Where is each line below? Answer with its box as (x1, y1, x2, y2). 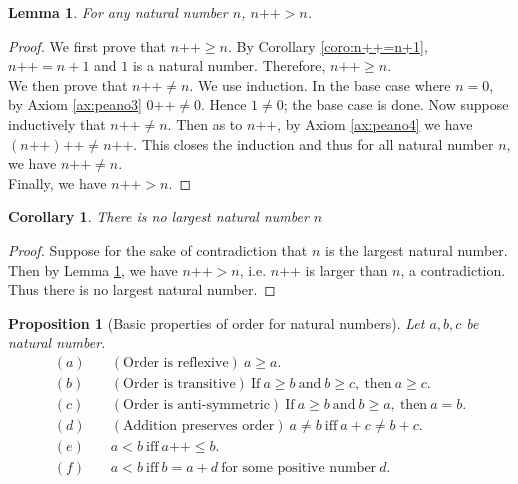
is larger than (305, 259, 388, 280)
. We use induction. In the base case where (189, 74, 451, 95)
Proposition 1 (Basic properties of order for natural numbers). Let (8, 312, 425, 333)
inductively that (8, 113, 106, 134)
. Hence (200, 94, 247, 115)
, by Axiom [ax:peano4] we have (277, 113, 473, 134)
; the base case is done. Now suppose (283, 94, 509, 115)
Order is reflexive (123, 355, 229, 370)
